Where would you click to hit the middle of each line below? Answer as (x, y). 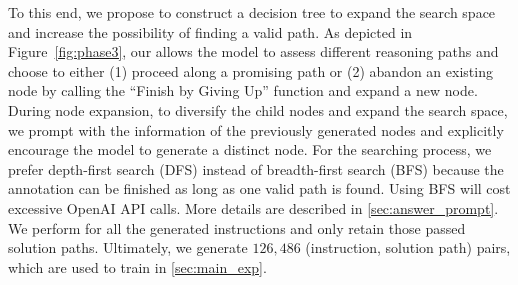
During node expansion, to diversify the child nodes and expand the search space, (258, 109)
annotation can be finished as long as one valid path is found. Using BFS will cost (259, 188)
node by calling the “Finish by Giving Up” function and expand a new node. (243, 90)
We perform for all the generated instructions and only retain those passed (237, 227)
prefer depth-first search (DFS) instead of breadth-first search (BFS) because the (256, 168)
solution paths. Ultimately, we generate (128, 247)
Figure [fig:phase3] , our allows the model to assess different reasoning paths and (253, 51)
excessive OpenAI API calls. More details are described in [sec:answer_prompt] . (253, 207)
